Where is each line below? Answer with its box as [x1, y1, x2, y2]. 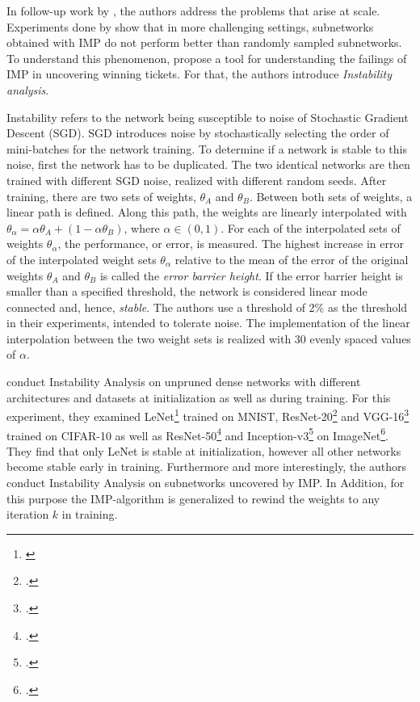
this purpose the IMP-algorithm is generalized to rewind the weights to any [6, 490, 380, 507]
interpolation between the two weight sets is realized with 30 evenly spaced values [6, 330, 411, 347]
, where [124, 219, 160, 236]
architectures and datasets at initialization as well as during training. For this [6, 389, 391, 406]
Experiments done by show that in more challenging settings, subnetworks [6, 18, 374, 35]
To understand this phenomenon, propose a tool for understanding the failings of [6, 49, 407, 66]
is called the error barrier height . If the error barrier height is [99, 267, 403, 284]
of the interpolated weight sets [6, 250, 157, 267]
